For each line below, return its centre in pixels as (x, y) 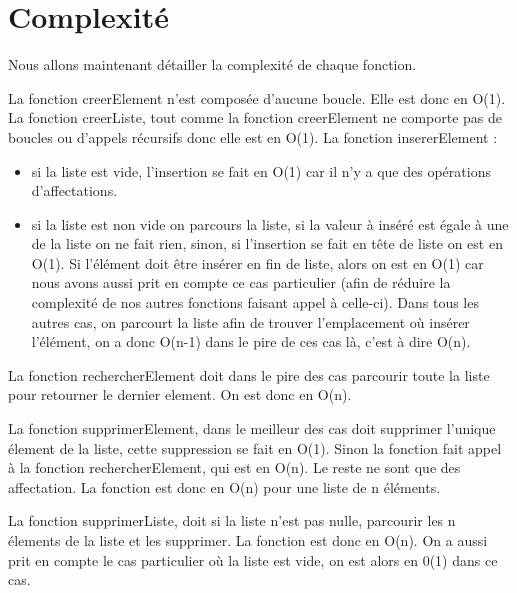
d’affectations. (74, 190)
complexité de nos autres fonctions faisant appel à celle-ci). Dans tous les (255, 302)
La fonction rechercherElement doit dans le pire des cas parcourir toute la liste (249, 374)
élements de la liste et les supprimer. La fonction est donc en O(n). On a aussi (248, 540)
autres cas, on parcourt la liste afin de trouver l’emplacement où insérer (250, 321)
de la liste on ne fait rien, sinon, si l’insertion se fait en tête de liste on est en (267, 243)
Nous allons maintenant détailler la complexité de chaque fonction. (212, 64)
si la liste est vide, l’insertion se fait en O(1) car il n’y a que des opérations (261, 170)
